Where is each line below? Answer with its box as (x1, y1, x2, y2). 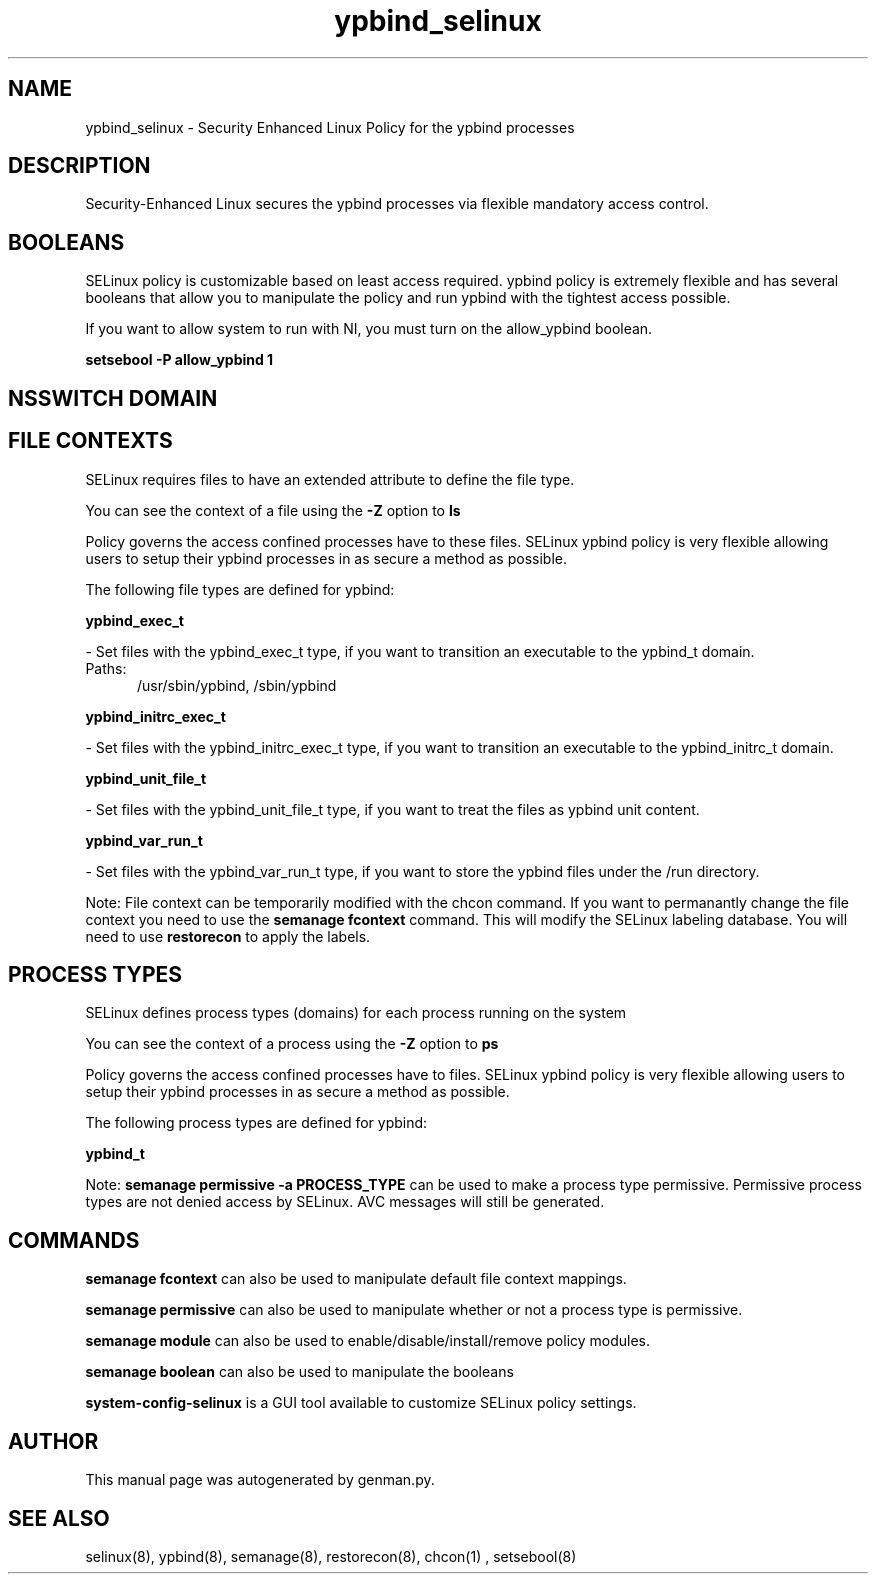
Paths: (85, 659, 127, 677)
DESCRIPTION (8, 153, 151, 179)
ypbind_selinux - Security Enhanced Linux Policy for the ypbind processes (85, 118, 575, 136)
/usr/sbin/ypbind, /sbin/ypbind (137, 676, 337, 694)
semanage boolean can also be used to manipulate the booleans (85, 1363, 514, 1381)
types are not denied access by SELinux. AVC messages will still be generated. (85, 1193, 605, 1211)
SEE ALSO (8, 1505, 110, 1531)
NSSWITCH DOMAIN (8, 385, 218, 411)
